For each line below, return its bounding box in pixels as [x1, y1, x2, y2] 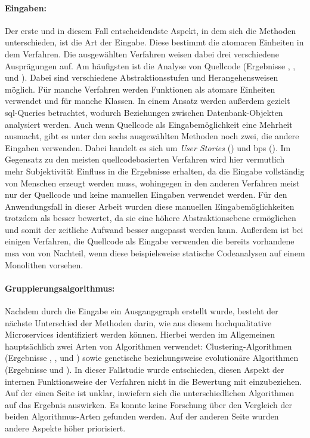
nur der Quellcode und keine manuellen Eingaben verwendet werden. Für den [5, 188, 287, 201]
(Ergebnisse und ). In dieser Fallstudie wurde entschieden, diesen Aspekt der [5, 363, 284, 376]
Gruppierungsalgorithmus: [5, 281, 115, 294]
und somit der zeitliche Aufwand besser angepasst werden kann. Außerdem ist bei [5, 223, 303, 235]
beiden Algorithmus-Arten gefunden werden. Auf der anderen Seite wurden [5, 410, 279, 422]
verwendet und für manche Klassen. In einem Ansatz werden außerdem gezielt [5, 94, 290, 107]
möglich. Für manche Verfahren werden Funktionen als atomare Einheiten [5, 82, 275, 95]
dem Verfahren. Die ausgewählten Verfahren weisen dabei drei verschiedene [5, 47, 279, 60]
